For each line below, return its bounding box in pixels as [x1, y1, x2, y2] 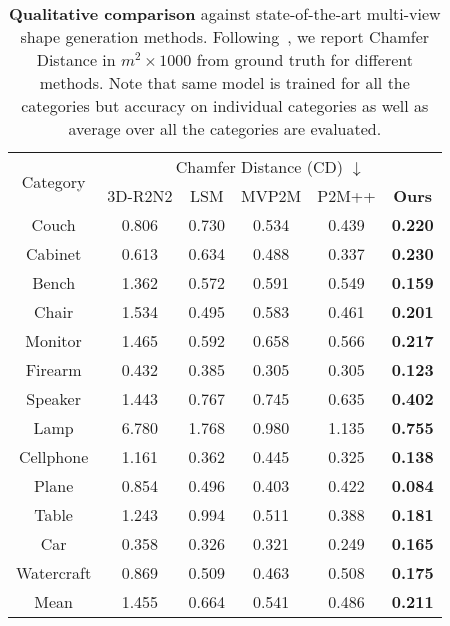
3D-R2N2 [107, 184, 173, 207]
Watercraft [16, 561, 92, 584]
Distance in [36, 48, 116, 71]
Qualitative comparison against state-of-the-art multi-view [8, 2, 441, 25]
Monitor [25, 329, 82, 352]
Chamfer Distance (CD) [175, 155, 343, 178]
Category [21, 169, 86, 193]
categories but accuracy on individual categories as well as [21, 94, 429, 117]
